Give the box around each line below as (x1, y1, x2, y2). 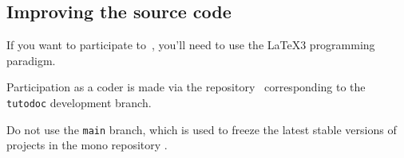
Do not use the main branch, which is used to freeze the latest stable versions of (6, 121, 397, 137)
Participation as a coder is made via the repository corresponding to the (6, 79, 366, 95)
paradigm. (6, 52, 56, 68)
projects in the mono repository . (6, 137, 168, 153)
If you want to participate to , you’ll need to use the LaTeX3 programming (6, 37, 375, 53)
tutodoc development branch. (6, 94, 152, 110)
